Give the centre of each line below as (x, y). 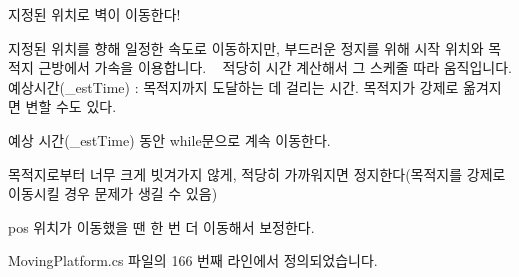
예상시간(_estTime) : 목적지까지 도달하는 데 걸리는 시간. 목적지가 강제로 (233, 86)
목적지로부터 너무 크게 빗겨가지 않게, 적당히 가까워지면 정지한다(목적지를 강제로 (257, 173)
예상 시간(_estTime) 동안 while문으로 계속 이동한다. (169, 139)
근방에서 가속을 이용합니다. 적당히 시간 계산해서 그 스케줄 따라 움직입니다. (275, 67)
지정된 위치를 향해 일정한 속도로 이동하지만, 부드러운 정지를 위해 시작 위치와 (246, 47)
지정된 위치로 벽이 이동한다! (94, 14)
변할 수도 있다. (71, 106)
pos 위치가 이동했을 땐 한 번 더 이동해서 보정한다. (161, 226)
